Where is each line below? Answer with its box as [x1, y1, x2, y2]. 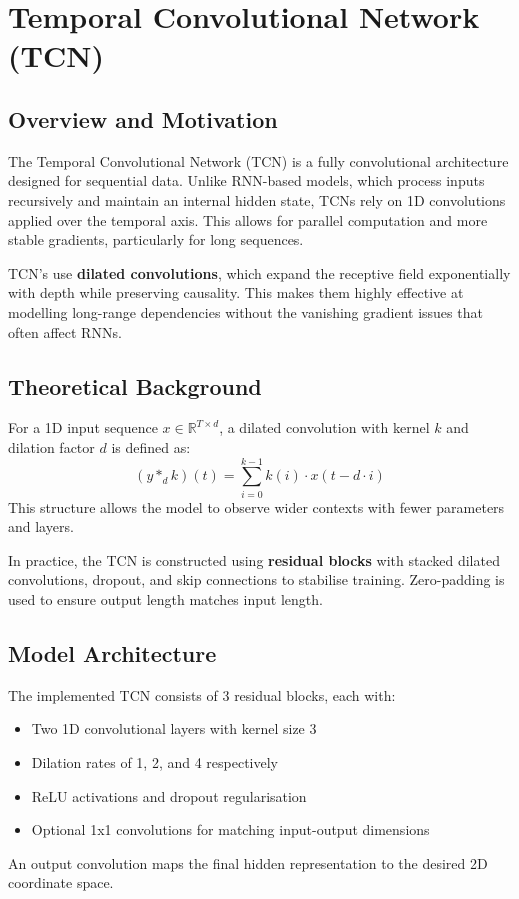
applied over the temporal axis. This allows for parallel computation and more [8, 209, 488, 230]
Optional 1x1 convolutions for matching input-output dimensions [31, 819, 430, 840]
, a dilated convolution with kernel [219, 417, 430, 438]
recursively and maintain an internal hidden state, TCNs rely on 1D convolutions [8, 189, 506, 210]
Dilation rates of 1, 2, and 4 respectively [31, 751, 278, 772]
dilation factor [8, 436, 95, 457]
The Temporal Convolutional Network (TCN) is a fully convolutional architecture [8, 150, 509, 171]
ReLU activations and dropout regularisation [31, 785, 307, 806]
